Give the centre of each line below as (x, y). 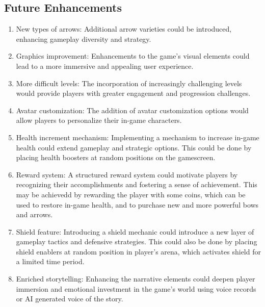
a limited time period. (50, 261)
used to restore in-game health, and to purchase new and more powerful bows (137, 204)
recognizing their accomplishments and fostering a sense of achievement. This (137, 184)
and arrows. (34, 214)
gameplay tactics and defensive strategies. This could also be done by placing (137, 241)
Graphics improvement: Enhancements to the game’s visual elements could (133, 56)
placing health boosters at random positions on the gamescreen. (116, 157)
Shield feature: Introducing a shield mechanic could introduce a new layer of (135, 231)
